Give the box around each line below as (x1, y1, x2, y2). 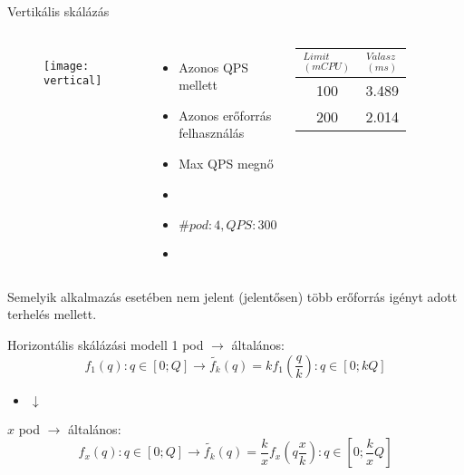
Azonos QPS (179, 57, 249, 76)
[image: (43, 59, 90, 73)
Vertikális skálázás (7, 2, 110, 20)
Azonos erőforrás (179, 105, 272, 124)
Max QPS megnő (179, 153, 274, 172)
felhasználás (179, 123, 245, 142)
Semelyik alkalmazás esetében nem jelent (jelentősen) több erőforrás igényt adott (7, 286, 458, 305)
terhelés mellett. (7, 305, 97, 324)
